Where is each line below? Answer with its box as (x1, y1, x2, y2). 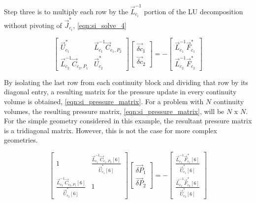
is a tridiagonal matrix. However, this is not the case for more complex (4, 125, 217, 135)
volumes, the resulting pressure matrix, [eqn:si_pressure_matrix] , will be (4, 106, 224, 116)
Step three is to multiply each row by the (4, 6, 128, 16)
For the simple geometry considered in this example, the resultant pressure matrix (4, 116, 252, 126)
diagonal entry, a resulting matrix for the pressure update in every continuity (4, 87, 237, 97)
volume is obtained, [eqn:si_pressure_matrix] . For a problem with (4, 96, 204, 107)
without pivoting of (4, 20, 62, 30)
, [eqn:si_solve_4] (73, 20, 127, 30)
